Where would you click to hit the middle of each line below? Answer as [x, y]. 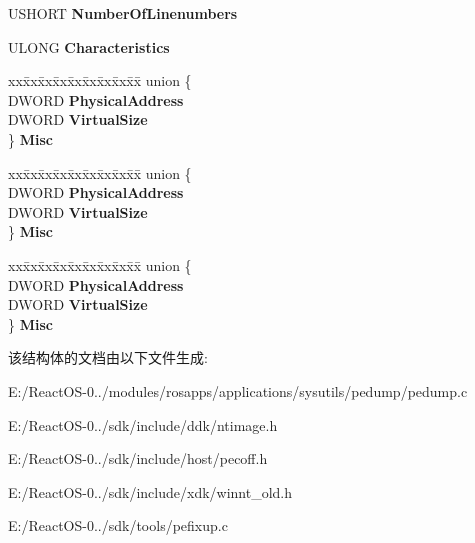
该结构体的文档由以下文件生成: [108, 357]
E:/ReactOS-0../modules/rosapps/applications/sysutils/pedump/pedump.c [238, 390]
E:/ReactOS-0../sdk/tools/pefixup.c [118, 525]
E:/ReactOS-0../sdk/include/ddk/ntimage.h [143, 424]
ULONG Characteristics [89, 46]
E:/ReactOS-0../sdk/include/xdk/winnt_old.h [150, 491]
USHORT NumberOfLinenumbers [123, 13]
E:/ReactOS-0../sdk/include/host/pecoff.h [138, 458]
